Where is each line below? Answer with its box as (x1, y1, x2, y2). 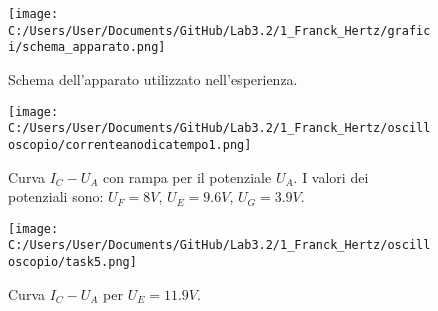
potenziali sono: (8, 186, 104, 207)
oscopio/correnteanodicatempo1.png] (8, 137, 252, 152)
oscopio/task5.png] (8, 255, 137, 270)
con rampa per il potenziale (103, 166, 272, 187)
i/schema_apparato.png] (8, 40, 166, 55)
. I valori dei (293, 166, 369, 187)
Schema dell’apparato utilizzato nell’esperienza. (8, 68, 298, 89)
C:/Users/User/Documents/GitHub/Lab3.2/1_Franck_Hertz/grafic (8, 23, 431, 38)
